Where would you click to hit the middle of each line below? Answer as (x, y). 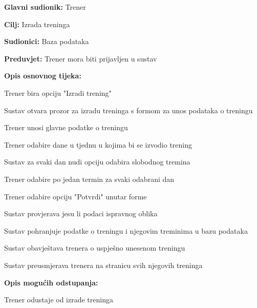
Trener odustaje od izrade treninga (59, 300)
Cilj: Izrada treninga (37, 24)
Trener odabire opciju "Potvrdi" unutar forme (76, 196)
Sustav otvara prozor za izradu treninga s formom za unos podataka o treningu (128, 110)
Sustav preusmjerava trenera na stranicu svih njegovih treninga (103, 265)
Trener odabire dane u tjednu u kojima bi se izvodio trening (98, 144)
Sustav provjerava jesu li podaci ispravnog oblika (81, 213)
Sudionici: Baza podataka (47, 41)
